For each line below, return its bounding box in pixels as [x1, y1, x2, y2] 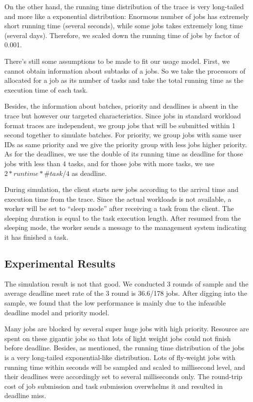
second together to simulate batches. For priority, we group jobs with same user [4, 130, 242, 140]
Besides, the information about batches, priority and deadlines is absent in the [4, 101, 238, 111]
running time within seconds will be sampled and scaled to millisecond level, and [4, 362, 245, 372]
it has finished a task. [4, 232, 69, 242]
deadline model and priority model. [4, 307, 109, 317]
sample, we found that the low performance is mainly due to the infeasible [4, 298, 226, 308]
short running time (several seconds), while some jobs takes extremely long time [4, 20, 243, 31]
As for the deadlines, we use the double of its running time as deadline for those [4, 149, 243, 159]
